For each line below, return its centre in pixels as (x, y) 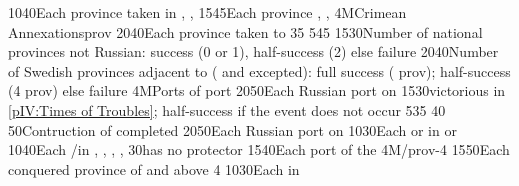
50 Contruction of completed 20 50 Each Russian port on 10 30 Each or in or (232, 129)
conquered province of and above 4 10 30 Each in (154, 168)
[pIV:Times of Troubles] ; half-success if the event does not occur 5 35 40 (227, 109)
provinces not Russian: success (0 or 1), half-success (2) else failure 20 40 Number (253, 51)
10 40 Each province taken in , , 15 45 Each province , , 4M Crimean (207, 12)
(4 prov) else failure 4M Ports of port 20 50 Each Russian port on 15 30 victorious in (257, 90)
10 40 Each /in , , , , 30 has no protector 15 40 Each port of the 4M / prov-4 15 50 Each (259, 149)
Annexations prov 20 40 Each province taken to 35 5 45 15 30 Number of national (245, 31)
